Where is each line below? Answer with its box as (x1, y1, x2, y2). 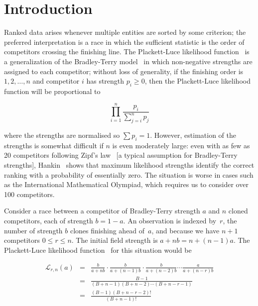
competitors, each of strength (4, 215, 93, 225)
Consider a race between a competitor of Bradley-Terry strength (4, 205, 200, 216)
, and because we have (151, 225, 220, 235)
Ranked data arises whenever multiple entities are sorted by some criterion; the (4, 27, 246, 37)
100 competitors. (4, 189, 55, 199)
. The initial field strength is (71, 235, 158, 245)
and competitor (32, 76, 80, 86)
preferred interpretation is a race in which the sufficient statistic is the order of (4, 36, 245, 47)
